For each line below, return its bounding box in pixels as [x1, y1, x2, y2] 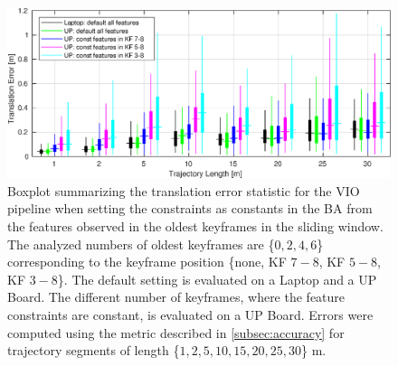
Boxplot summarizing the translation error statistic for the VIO [7, 181, 360, 200]
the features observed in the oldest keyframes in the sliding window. [7, 217, 384, 235]
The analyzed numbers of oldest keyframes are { [7, 234, 275, 253]
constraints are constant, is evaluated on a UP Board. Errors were [7, 305, 374, 324]
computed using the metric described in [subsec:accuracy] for [7, 323, 345, 342]
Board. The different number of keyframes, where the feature [7, 287, 346, 306]
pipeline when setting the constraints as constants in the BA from [7, 199, 373, 218]
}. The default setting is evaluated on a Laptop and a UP [57, 269, 377, 288]
